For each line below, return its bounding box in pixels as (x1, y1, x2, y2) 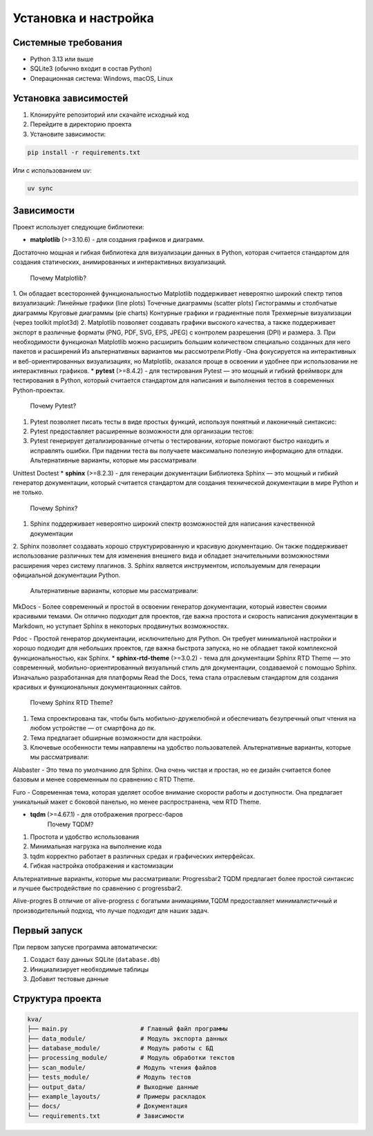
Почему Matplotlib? (30, 274, 86, 282)
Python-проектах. (12, 386, 65, 394)
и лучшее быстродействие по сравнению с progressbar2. (12, 884, 183, 893)
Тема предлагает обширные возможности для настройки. (30, 733, 202, 742)
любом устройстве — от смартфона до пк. (30, 724, 156, 732)
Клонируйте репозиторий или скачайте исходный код (30, 111, 189, 119)
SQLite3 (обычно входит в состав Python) (30, 64, 153, 73)
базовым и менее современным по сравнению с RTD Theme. (12, 775, 195, 784)
